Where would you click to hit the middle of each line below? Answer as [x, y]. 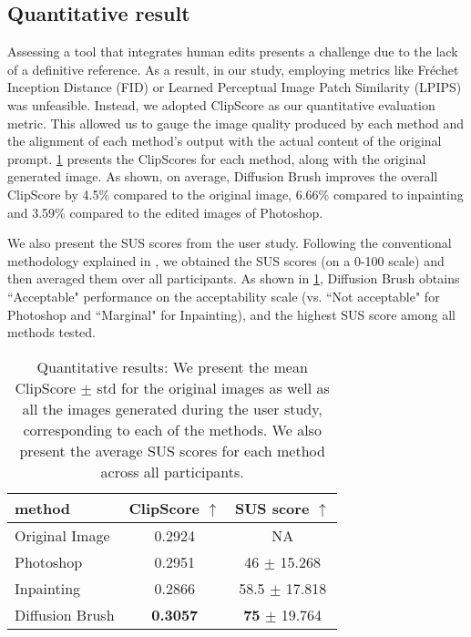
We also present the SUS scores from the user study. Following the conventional [230, 243]
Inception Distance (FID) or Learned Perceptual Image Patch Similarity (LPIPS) [235, 87]
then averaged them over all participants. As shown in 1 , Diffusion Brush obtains [234, 278]
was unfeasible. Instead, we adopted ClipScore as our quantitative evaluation [221, 104]
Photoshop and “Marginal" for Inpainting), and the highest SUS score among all [231, 314]
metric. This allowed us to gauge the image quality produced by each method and [236, 123]
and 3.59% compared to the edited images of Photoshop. [165, 212]
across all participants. [172, 471]
